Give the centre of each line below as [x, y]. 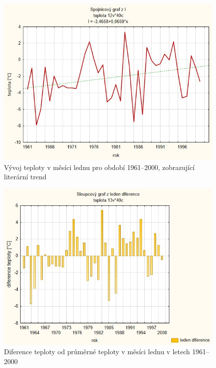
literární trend [25, 177]
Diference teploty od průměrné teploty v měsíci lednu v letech [97, 352]
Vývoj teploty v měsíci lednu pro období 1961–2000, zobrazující [99, 167]
